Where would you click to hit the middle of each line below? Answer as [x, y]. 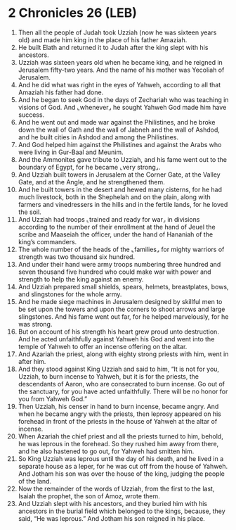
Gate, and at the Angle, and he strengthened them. [92, 182]
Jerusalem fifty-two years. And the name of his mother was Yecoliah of [121, 70]
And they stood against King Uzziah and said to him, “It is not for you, [119, 369]
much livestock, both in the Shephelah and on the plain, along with [114, 197]
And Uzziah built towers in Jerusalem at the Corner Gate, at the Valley [119, 175]
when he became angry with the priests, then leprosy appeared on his [120, 414]
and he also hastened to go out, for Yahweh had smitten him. [106, 451]
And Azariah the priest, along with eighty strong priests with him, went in [123, 354]
